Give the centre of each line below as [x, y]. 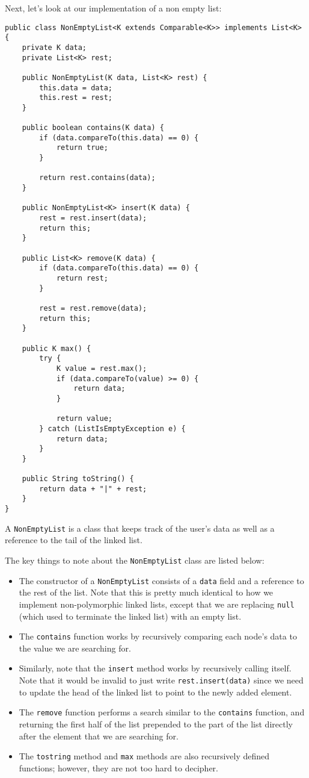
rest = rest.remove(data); [93, 308]
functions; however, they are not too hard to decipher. [118, 767]
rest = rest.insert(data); [93, 218]
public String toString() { [78, 479]
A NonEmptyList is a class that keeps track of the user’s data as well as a [140, 528]
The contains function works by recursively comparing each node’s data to [158, 636]
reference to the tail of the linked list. [74, 540]
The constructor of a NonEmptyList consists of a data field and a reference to [161, 580]
